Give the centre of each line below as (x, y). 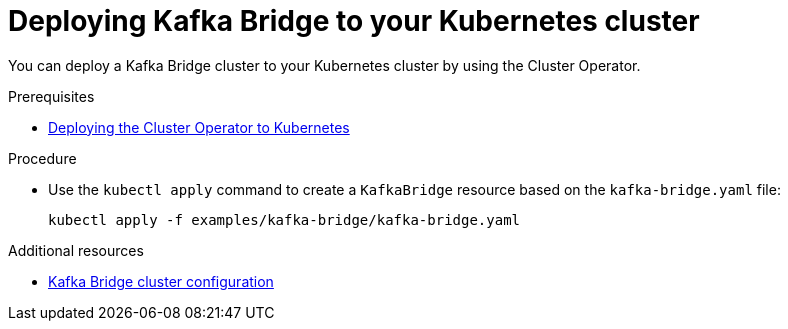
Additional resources (76, 250)
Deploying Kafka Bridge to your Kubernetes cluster (354, 21)
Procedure (42, 158)
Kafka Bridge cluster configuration (161, 281)
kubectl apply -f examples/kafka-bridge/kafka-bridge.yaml (284, 219)
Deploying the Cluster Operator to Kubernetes (199, 127)
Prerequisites (51, 96)
